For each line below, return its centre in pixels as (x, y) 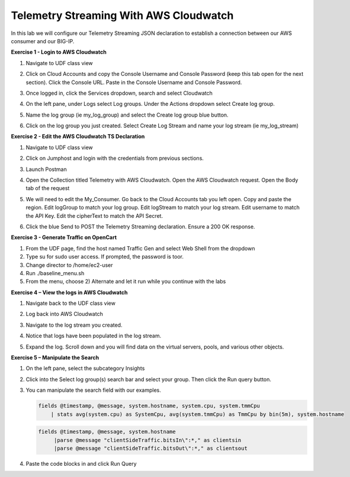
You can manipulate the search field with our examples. (93, 390)
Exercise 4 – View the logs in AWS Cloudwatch (69, 292)
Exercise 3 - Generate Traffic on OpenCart (64, 237)
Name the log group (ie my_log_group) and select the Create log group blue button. (127, 115)
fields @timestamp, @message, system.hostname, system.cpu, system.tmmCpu (149, 406)
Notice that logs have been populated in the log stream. (94, 336)
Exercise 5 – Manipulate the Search (55, 357)
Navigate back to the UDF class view (70, 303)
